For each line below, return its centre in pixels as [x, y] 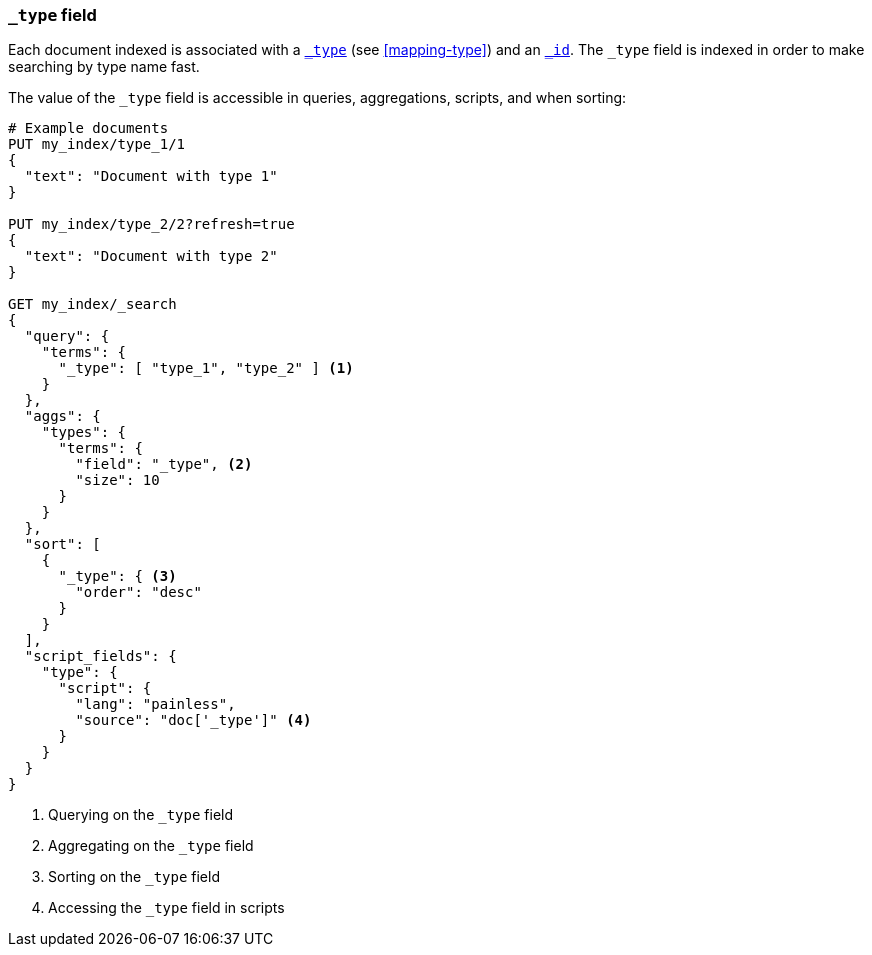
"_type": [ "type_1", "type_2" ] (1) [206, 368]
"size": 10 [117, 480]
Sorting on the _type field [134, 877]
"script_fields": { [100, 656]
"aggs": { [62, 416]
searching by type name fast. [104, 67]
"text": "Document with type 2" [151, 256]
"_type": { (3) [117, 576]
